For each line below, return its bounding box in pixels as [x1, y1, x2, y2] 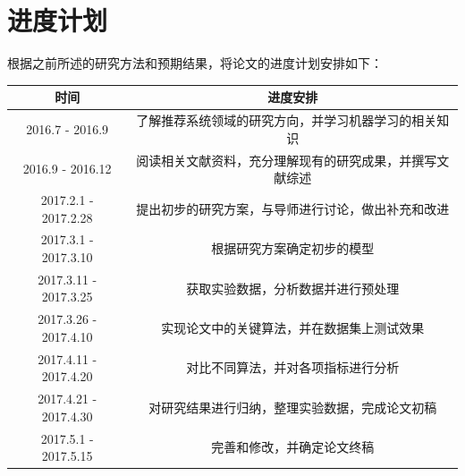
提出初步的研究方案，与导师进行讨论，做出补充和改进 [136, 199, 450, 217]
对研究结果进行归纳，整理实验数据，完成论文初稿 [148, 397, 437, 416]
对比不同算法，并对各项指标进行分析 [186, 358, 400, 377]
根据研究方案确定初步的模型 [211, 239, 375, 258]
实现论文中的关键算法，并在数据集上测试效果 [161, 319, 425, 337]
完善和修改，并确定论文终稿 [211, 438, 375, 456]
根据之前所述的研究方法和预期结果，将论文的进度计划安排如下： [7, 54, 383, 72]
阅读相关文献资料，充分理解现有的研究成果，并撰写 [136, 150, 437, 169]
